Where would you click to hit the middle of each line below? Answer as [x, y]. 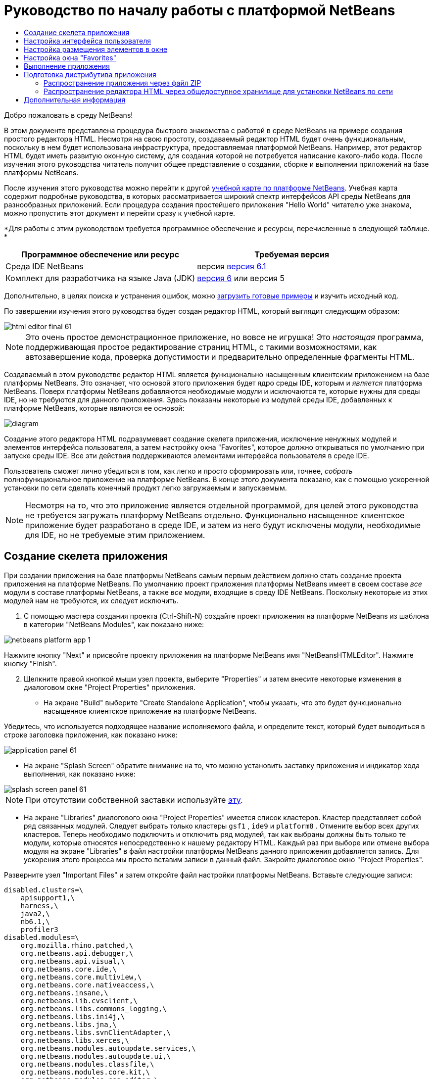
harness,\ [39, 906]
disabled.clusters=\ [44, 890]
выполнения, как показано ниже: [80, 774]
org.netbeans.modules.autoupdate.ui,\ [96, 1056]
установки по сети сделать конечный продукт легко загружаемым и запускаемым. [145, 488]
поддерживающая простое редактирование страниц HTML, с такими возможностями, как [201, 347]
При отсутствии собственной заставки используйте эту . [134, 800]
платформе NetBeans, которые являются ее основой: [94, 408]
